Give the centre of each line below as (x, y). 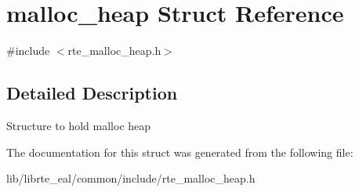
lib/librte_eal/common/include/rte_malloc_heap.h (131, 178)
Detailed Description (92, 93)
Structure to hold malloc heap (79, 125)
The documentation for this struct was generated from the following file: (180, 152)
